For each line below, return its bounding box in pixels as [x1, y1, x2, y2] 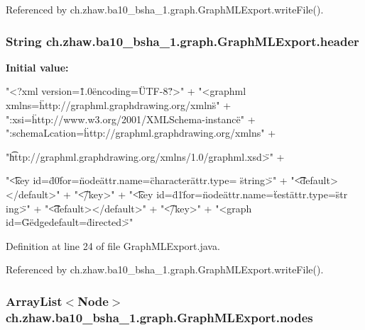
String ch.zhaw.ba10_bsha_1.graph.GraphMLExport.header [6, 32, 359, 50]
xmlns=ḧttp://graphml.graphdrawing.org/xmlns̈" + [6, 98, 231, 112]
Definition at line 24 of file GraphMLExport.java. [6, 238, 220, 253]
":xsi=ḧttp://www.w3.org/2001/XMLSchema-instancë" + [6, 111, 256, 126]
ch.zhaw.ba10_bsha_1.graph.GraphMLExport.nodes [6, 308, 313, 326]
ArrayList [6, 292, 62, 309]
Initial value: [6, 59, 69, 74]
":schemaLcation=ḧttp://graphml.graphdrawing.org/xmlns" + [6, 125, 276, 140]
